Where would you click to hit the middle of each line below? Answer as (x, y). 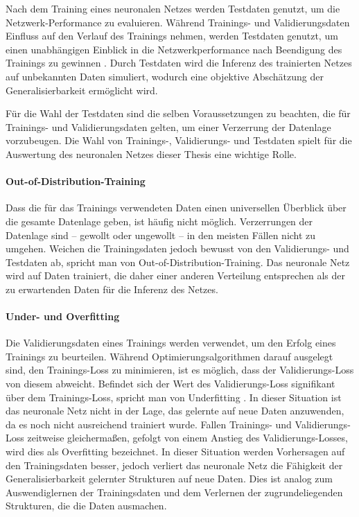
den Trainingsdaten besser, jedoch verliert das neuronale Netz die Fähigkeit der (174, 465)
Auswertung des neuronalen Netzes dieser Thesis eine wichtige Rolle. (151, 154)
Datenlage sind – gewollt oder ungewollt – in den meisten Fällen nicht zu (161, 235)
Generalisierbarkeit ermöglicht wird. (82, 90)
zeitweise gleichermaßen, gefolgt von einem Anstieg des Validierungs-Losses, (187, 438)
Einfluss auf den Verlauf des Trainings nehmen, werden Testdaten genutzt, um (172, 36)
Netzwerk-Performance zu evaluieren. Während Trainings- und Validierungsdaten (178, 22)
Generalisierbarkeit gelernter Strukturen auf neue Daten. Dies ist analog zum (169, 479)
